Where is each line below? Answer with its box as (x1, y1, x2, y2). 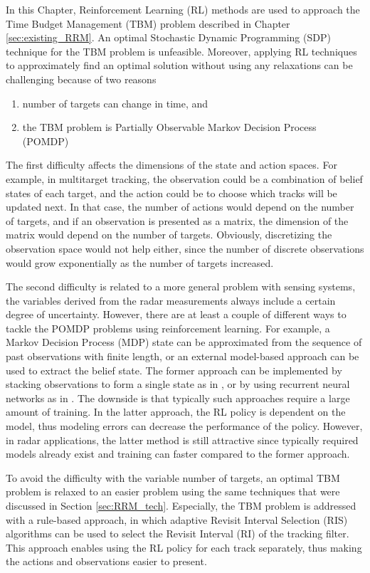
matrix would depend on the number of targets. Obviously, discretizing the (6, 227, 332, 242)
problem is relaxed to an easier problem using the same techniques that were (6, 484, 340, 499)
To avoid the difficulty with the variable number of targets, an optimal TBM (6, 470, 340, 485)
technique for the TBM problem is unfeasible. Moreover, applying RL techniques (6, 43, 357, 58)
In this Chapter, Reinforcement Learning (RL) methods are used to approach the (6, 2, 360, 16)
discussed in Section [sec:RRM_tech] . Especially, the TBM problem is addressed (6, 498, 356, 512)
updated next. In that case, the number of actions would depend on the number (6, 199, 354, 214)
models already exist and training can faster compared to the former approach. (6, 446, 350, 461)
